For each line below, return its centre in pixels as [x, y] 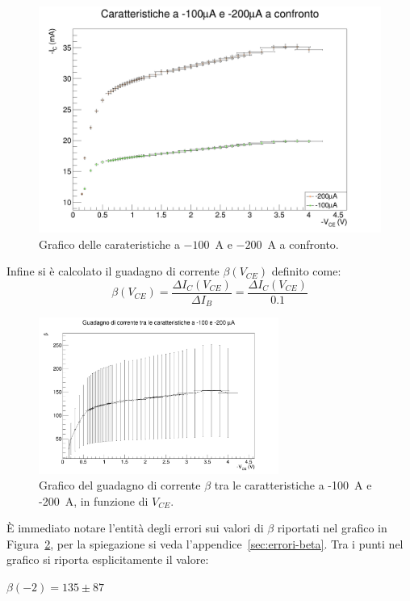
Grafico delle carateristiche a [109, 244]
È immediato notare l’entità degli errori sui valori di [135, 528]
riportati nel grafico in [332, 528]
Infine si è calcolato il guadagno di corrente [113, 271]
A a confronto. [303, 244]
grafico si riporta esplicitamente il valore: [108, 559]
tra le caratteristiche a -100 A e [293, 485]
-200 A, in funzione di [94, 500]
